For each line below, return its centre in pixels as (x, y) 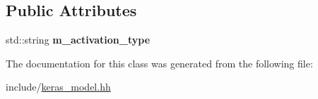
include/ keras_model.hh (58, 87)
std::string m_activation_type (78, 40)
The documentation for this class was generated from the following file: (159, 63)
